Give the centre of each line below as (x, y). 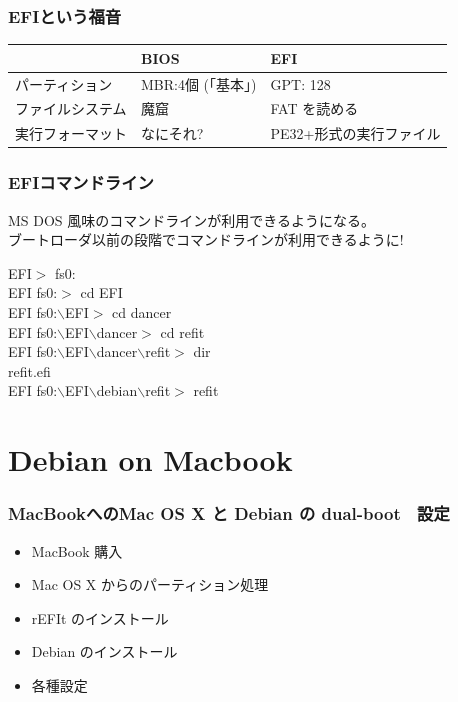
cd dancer (142, 311)
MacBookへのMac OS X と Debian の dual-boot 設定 (229, 513)
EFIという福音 (65, 15)
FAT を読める (314, 108)
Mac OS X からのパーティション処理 (150, 584)
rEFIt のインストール (100, 617)
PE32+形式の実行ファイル (355, 133)
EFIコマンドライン (81, 182)
